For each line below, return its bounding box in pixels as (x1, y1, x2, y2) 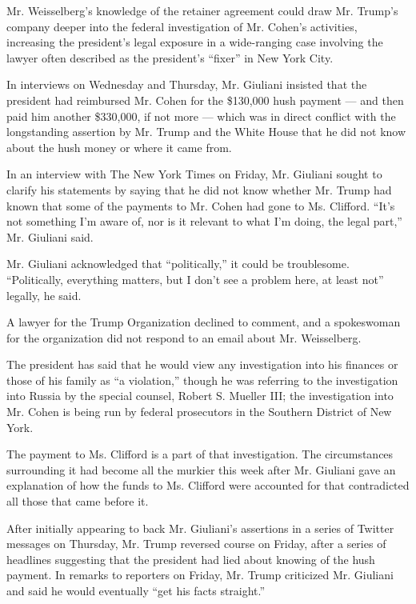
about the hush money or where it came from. (6, 138, 232, 155)
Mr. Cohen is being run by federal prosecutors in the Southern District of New (6, 403, 392, 420)
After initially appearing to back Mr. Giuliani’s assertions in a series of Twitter (6, 519, 394, 536)
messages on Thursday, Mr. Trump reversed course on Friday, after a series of (6, 535, 386, 552)
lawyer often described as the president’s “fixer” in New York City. (6, 49, 334, 66)
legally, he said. (6, 286, 82, 303)
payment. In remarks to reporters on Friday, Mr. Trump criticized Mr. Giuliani (6, 566, 394, 583)
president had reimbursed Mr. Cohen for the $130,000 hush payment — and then (6, 91, 404, 108)
